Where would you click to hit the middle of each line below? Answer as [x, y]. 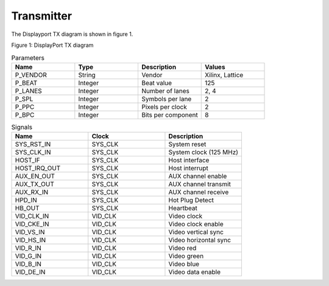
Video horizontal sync [200, 240]
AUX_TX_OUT [35, 184]
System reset [187, 144]
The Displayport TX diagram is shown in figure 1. [72, 34]
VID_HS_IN [30, 240]
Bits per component [169, 114]
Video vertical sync [196, 232]
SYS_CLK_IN [33, 152]
